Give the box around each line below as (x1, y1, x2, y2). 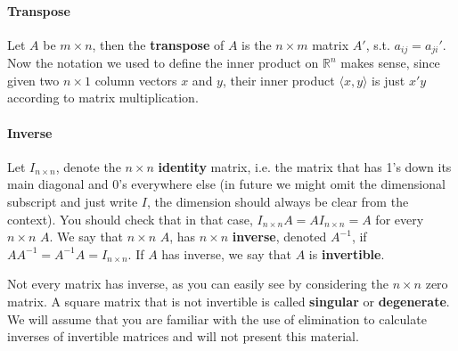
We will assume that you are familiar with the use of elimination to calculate (7, 309, 427, 328)
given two (7, 70, 60, 89)
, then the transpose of (92, 35, 225, 53)
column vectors (94, 70, 177, 89)
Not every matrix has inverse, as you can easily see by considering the (7, 274, 388, 293)
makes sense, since (340, 53, 440, 72)
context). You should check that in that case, (7, 209, 253, 228)
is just (372, 70, 405, 89)
